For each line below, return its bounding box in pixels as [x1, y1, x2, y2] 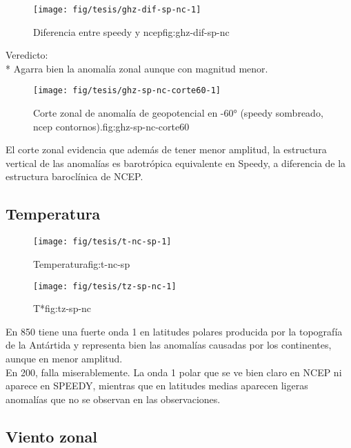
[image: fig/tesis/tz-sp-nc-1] [33, 281, 177, 291]
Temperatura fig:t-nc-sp [33, 256, 130, 271]
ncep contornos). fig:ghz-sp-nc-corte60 [33, 119, 190, 133]
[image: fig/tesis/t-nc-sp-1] [33, 237, 172, 247]
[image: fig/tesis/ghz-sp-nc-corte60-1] [33, 86, 221, 96]
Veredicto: [6, 48, 48, 62]
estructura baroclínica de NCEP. [6, 169, 143, 184]
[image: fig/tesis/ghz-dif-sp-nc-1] [33, 5, 201, 14]
